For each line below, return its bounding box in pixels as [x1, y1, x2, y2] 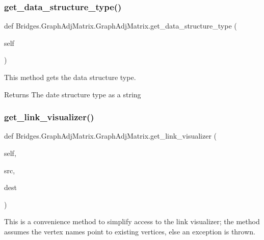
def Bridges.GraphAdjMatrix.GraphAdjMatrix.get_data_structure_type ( [4, 20, 237, 31]
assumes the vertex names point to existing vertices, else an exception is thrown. [4, 226, 255, 236]
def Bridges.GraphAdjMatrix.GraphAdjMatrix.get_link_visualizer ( [4, 130, 217, 141]
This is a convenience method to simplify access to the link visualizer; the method [4, 216, 260, 227]
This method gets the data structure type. [4, 72, 136, 82]
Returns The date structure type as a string [4, 89, 141, 99]
